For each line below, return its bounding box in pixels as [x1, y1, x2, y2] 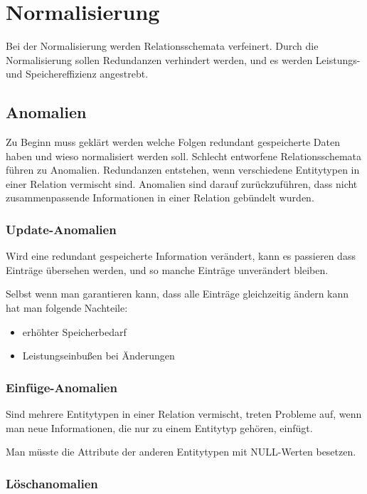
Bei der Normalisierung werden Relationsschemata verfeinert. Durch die [6, 38, 319, 53]
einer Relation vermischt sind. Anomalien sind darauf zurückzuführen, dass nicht [6, 176, 358, 191]
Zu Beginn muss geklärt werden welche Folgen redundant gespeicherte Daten [6, 135, 340, 149]
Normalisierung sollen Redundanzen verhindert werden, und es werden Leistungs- [6, 52, 361, 67]
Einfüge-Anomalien [6, 378, 117, 396]
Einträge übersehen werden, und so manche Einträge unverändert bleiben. [6, 262, 329, 277]
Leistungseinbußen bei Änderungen [22, 348, 175, 363]
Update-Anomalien [6, 221, 117, 238]
